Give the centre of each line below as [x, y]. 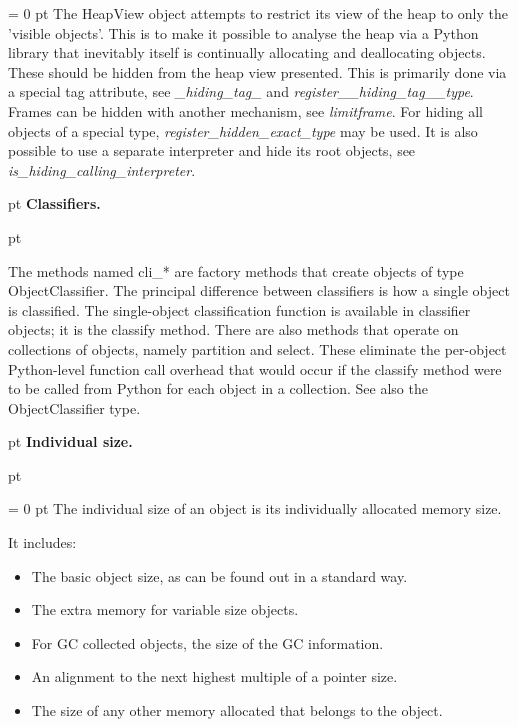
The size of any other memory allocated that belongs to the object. [237, 710]
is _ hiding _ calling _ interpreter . [102, 169]
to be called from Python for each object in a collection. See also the [218, 388]
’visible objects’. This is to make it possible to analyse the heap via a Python [243, 32]
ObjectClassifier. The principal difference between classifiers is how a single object [259, 290]
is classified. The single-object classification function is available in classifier [239, 309]
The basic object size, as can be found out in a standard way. [219, 575]
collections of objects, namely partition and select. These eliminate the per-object [257, 348]
